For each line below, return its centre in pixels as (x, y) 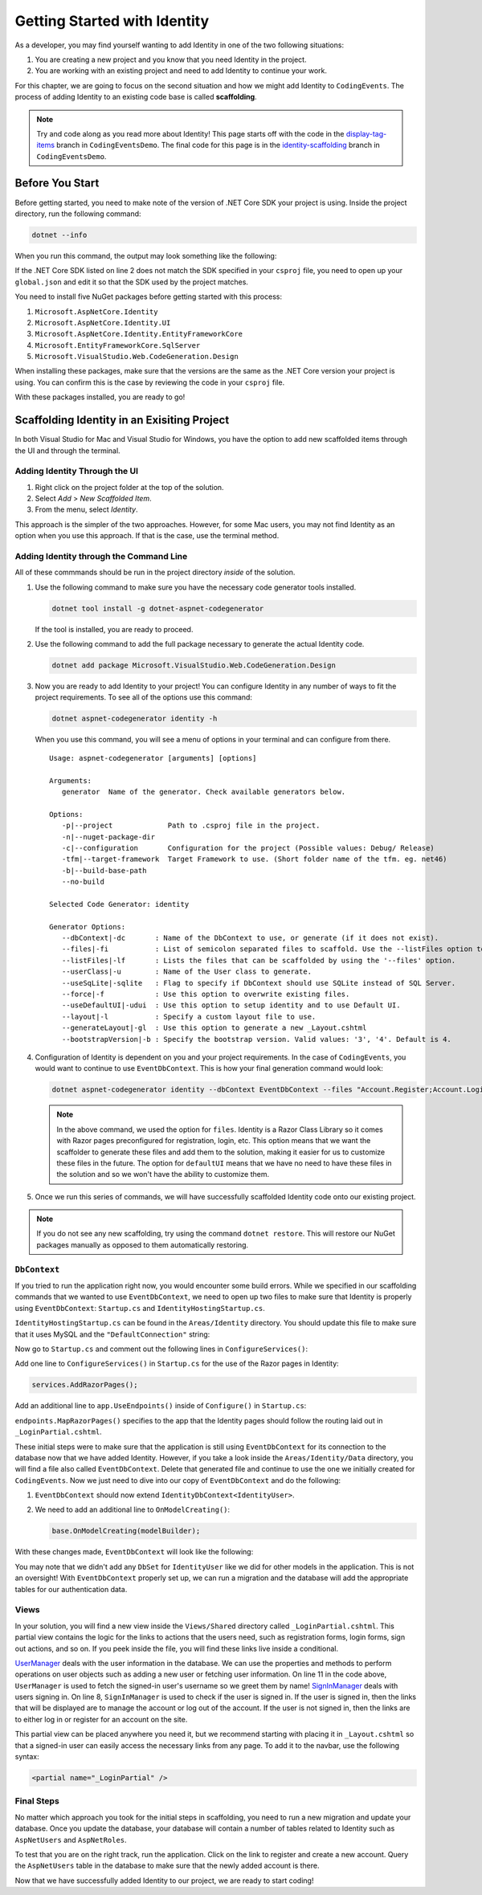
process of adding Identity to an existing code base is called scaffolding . (136, 97)
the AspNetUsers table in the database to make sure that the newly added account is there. (167, 1866)
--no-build (83, 882)
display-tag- (366, 133)
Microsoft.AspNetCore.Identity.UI (103, 323)
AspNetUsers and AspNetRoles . (71, 1840)
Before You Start (57, 184)
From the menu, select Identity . (86, 509)
